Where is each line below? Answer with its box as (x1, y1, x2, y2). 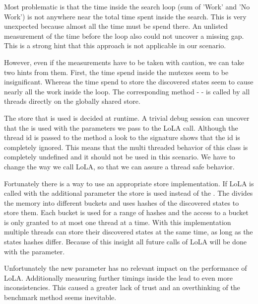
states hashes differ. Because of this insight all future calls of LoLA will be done (4, 236, 247, 247)
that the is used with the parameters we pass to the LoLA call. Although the (4, 122, 238, 133)
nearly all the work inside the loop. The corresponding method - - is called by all (4, 86, 250, 96)
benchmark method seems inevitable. (4, 292, 117, 303)
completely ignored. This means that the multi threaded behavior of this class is (4, 142, 248, 152)
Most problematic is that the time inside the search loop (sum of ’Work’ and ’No (4, 1, 250, 11)
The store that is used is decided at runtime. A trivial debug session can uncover (4, 112, 250, 123)
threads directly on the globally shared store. (4, 96, 140, 106)
